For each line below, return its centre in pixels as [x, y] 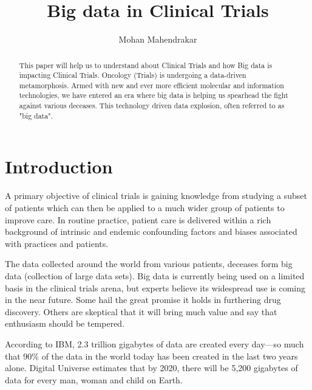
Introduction [59, 166]
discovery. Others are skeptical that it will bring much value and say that [141, 311]
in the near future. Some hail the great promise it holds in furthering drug [143, 300]
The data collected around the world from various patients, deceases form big [149, 264]
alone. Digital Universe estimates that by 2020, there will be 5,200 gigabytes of [151, 368]
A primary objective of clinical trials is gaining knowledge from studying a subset [156, 196]
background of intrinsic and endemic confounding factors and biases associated [151, 232]
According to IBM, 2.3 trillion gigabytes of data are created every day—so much [154, 343]
